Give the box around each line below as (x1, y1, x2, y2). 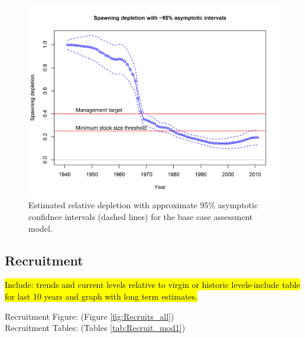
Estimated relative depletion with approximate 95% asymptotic (28, 199, 258, 211)
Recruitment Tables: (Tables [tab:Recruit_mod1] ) (5, 321, 186, 334)
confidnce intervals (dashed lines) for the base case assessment (28, 211, 253, 223)
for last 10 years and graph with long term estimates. (5, 290, 197, 303)
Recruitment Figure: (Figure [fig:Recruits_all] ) (5, 310, 174, 322)
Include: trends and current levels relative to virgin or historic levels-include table (5, 278, 300, 291)
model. (28, 222, 53, 234)
